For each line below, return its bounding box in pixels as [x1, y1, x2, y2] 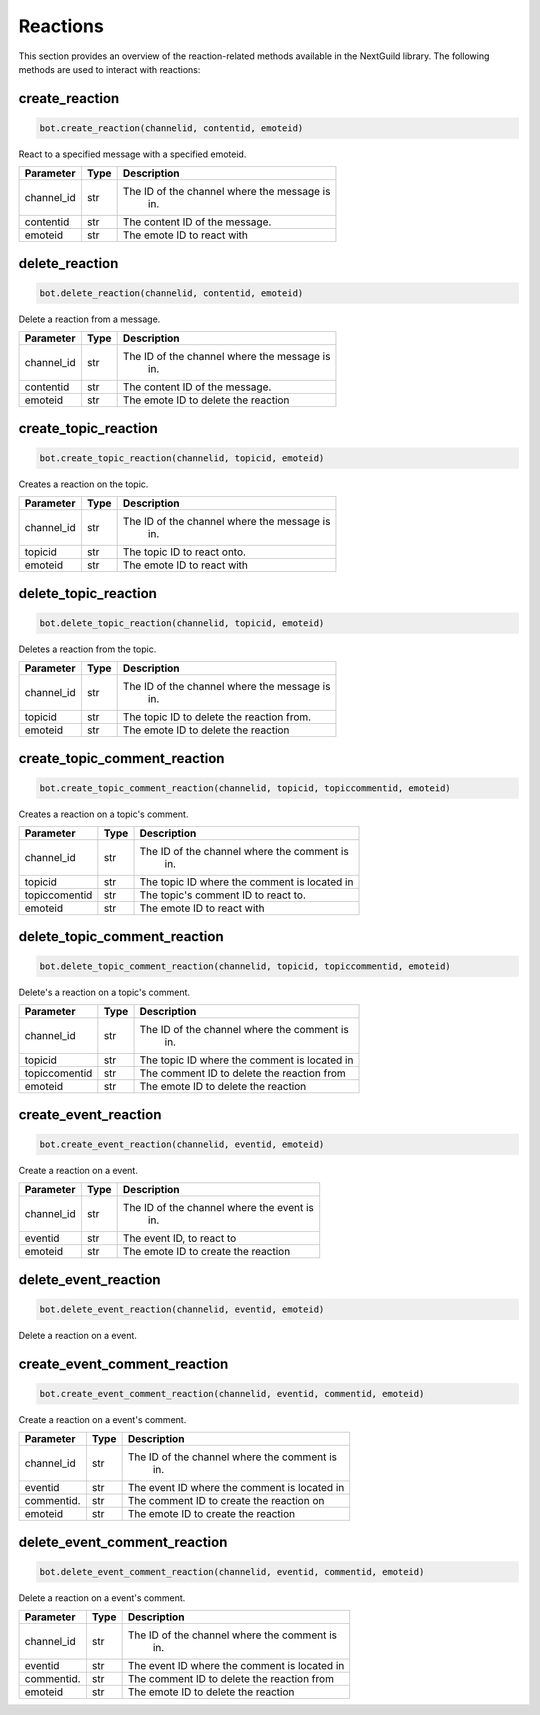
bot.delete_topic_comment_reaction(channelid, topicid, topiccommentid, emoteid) [39, 960, 452, 972]
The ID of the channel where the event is [122, 1201, 315, 1215]
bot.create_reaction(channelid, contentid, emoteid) [39, 122, 304, 134]
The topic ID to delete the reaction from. [122, 710, 312, 724]
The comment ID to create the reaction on [127, 1494, 325, 1508]
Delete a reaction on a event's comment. [18, 1591, 186, 1604]
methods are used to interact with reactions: [18, 63, 201, 75]
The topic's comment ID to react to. [139, 888, 307, 902]
